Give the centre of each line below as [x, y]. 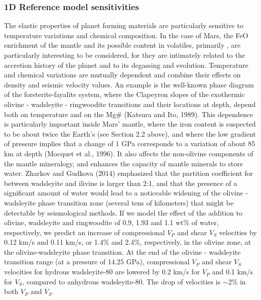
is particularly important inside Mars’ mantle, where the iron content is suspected [130, 124]
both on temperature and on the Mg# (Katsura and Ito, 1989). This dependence [129, 114]
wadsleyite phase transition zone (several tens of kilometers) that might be [119, 202]
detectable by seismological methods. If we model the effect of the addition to [123, 212]
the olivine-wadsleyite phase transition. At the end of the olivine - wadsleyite [122, 252]
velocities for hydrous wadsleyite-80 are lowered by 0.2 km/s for [102, 272]
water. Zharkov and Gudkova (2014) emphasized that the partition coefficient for [128, 173]
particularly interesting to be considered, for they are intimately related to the [124, 55]
